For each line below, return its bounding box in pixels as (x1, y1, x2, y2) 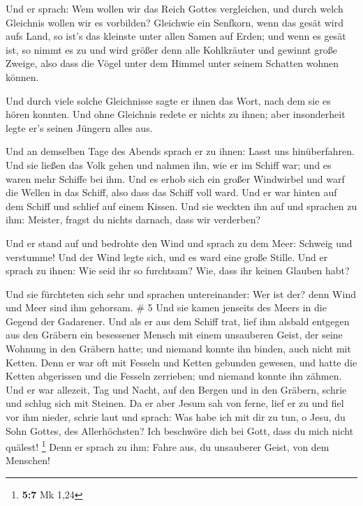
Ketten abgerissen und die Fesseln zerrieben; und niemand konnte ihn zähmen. (6, 369, 342, 383)
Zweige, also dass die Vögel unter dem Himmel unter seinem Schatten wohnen (6, 56, 339, 70)
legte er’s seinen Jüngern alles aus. (6, 120, 153, 135)
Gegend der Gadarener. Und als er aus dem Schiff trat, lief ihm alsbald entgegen (6, 313, 350, 328)
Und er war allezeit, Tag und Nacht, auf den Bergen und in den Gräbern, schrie (6, 382, 347, 396)
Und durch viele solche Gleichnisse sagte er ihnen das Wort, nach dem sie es (6, 93, 331, 107)
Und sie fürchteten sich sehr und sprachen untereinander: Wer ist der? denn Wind (6, 286, 356, 301)
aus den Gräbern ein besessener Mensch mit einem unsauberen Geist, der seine (6, 327, 343, 342)
